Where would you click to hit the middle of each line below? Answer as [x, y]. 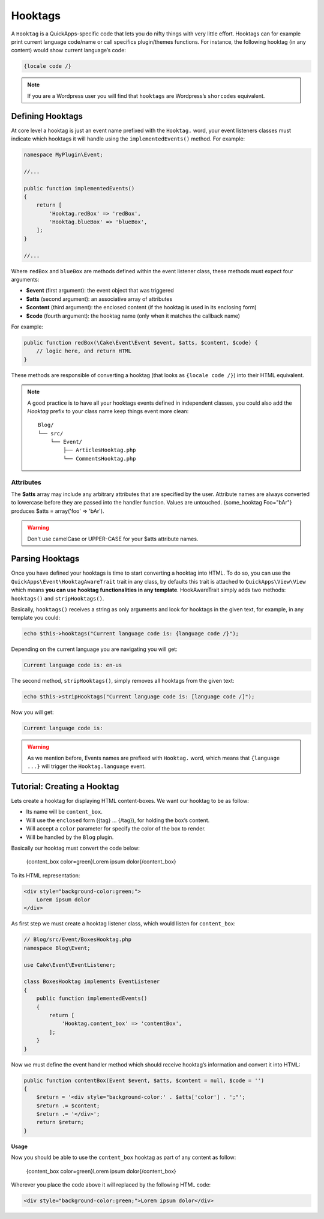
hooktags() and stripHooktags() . [58, 598]
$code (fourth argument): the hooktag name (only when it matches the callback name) [133, 316]
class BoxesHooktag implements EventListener [92, 982]
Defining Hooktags [47, 116]
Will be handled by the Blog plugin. [70, 837]
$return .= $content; [68, 1106]
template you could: [36, 618]
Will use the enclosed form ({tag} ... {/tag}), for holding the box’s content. [118, 820]
